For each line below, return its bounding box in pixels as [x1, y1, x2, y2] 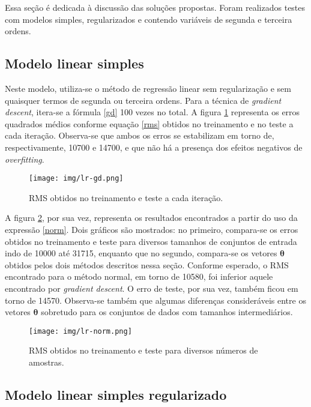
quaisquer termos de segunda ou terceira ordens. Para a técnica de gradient [5, 94, 282, 106]
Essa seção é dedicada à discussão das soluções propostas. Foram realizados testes [5, 1, 306, 13]
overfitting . [5, 152, 44, 165]
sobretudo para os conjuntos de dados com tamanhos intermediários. [41, 306, 293, 318]
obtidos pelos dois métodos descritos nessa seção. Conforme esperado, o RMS [5, 258, 289, 271]
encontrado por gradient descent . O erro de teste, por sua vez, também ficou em [5, 282, 298, 294]
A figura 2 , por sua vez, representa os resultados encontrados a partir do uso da [5, 211, 298, 224]
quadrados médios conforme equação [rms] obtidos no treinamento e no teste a [5, 117, 294, 130]
